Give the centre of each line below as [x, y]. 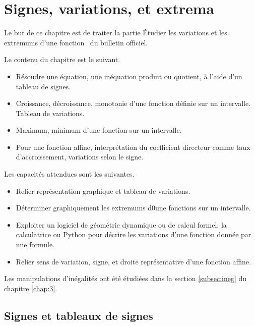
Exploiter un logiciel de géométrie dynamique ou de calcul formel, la [121, 224]
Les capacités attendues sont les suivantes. [69, 174]
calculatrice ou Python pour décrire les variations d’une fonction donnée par [134, 234]
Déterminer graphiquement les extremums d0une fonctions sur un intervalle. [133, 208]
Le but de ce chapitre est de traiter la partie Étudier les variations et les [116, 33]
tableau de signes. [43, 86]
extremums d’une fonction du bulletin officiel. [76, 42]
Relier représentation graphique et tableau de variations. [103, 191]
